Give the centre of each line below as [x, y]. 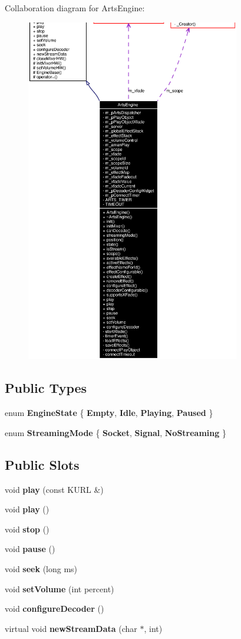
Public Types [46, 388]
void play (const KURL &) [54, 489]
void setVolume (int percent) [60, 588]
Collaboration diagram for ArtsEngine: [75, 8]
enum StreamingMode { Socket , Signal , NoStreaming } [115, 432]
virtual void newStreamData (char [71, 628]
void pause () [30, 549]
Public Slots [42, 464]
